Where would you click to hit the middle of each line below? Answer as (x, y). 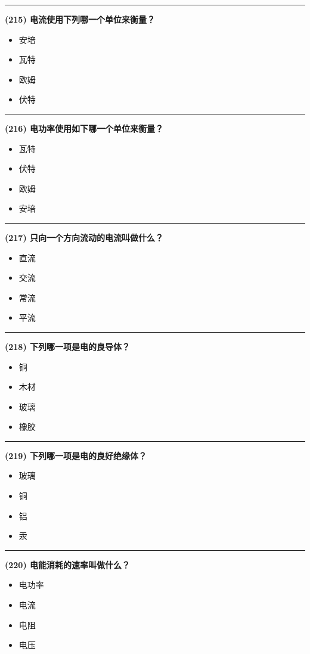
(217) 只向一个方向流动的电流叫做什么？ (84, 237)
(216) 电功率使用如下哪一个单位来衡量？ (84, 128)
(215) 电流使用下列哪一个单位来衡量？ (80, 19)
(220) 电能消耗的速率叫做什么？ (68, 564)
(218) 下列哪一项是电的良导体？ (68, 346)
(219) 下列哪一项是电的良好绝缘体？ (76, 455)
